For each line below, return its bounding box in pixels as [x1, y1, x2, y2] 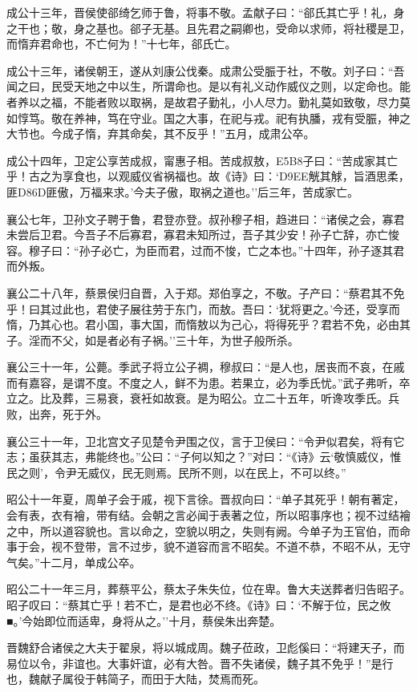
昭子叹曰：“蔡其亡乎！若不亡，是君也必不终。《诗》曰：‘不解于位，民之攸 [6, 597, 391, 613]
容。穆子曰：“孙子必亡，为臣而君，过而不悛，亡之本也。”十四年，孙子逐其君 [6, 241, 405, 258]
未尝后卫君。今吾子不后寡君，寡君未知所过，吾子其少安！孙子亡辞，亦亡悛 [6, 226, 399, 243]
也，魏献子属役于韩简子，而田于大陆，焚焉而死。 [6, 670, 265, 687]
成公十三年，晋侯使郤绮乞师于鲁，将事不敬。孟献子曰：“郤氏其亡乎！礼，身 [6, 4, 405, 20]
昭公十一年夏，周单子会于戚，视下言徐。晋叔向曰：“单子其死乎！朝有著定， [6, 491, 405, 508]
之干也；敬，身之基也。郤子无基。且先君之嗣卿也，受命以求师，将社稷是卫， [6, 19, 411, 36]
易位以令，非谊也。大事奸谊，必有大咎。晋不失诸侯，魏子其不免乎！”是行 [6, 654, 394, 671]
